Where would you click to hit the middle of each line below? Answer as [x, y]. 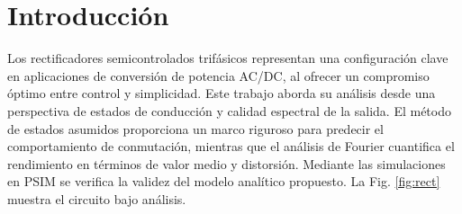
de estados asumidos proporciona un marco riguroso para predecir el [195, 128]
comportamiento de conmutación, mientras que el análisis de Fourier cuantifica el [231, 146]
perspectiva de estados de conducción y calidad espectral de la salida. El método [229, 110]
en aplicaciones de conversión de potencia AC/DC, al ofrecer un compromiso [218, 75]
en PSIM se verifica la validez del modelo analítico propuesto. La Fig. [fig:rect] [224, 181]
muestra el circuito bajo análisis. [97, 198]
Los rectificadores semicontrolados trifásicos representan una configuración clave [228, 58]
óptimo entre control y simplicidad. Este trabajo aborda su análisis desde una [222, 93]
